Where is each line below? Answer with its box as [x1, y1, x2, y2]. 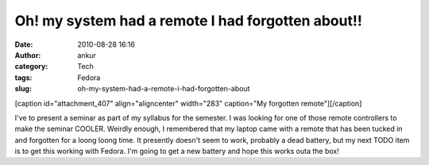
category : [14, 62, 48, 71]
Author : [14, 50, 41, 59]
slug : [14, 84, 32, 94]
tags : [14, 72, 33, 82]
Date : [14, 40, 33, 49]
